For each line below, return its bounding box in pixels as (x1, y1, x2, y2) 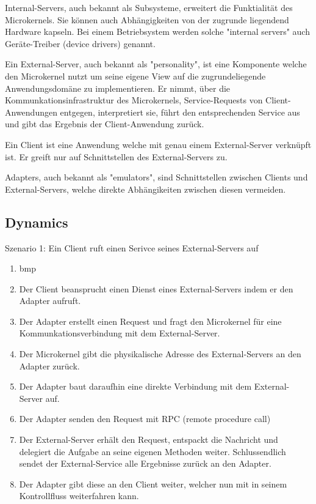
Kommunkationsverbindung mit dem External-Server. (19, 327, 220, 339)
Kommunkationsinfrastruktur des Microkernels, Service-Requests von (5, 94, 263, 106)
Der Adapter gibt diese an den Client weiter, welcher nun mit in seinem (19, 477, 287, 490)
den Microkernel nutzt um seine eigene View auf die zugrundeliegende (5, 69, 266, 82)
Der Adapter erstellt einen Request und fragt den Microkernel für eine (19, 314, 282, 327)
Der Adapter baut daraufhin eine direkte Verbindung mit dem (19, 380, 252, 393)
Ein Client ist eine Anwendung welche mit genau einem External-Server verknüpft (5, 138, 312, 150)
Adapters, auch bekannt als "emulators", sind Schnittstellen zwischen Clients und (5, 171, 308, 183)
